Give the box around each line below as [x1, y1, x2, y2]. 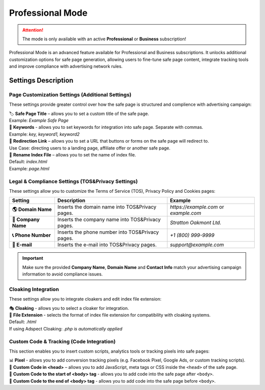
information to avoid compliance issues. [22, 271, 103, 277]
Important [22, 255, 44, 261]
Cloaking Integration [9, 286, 59, 293]
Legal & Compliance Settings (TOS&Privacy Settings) [9, 178, 138, 184]
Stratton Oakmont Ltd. [170, 219, 222, 226]
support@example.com [170, 241, 224, 248]
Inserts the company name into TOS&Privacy [57, 216, 161, 223]
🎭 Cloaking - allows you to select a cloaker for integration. [9, 305, 130, 311]
